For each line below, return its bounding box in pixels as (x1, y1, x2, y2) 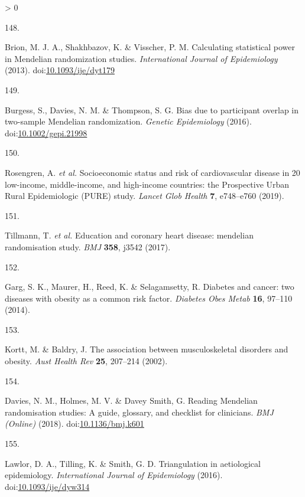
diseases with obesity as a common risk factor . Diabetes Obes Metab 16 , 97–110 (5, 292, 293, 304)
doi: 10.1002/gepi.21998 (5, 126, 87, 139)
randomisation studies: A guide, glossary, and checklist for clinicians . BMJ (5, 406, 274, 418)
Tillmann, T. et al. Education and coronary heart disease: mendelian (5, 229, 254, 241)
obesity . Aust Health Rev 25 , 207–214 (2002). (5, 355, 168, 367)
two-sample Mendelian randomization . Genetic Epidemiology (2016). (5, 115, 252, 127)
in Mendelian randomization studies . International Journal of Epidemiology (5, 52, 278, 64)
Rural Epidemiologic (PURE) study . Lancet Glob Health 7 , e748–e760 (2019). (5, 189, 284, 202)
